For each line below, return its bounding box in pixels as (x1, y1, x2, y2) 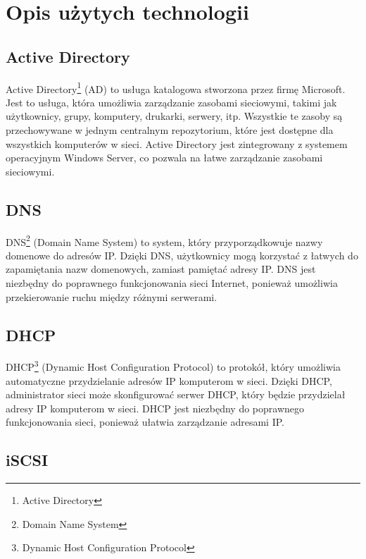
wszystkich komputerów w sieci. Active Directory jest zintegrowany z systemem (6, 136, 348, 151)
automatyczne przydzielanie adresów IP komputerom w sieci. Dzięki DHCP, (6, 373, 332, 388)
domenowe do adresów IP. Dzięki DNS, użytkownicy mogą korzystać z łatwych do (6, 247, 358, 262)
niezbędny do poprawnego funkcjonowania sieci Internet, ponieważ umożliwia (6, 276, 338, 290)
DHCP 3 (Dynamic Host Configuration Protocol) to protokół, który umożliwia (6, 357, 341, 374)
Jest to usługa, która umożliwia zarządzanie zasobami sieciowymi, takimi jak (6, 94, 337, 109)
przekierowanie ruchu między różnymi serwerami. (6, 289, 217, 304)
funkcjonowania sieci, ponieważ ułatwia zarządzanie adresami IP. (6, 414, 284, 429)
